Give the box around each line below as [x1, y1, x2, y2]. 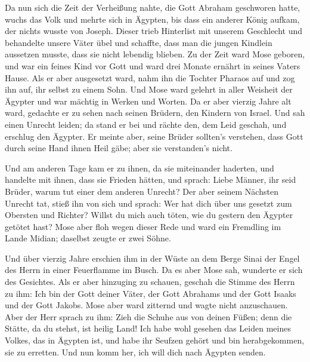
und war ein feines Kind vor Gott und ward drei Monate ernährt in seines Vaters [5, 59, 300, 72]
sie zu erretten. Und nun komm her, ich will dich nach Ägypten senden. [5, 345, 266, 358]
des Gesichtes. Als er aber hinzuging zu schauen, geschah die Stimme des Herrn [5, 275, 295, 288]
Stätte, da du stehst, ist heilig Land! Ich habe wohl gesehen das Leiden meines [5, 322, 291, 335]
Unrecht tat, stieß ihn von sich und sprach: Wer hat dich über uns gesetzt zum [5, 197, 292, 209]
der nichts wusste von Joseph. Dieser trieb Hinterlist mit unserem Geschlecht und [5, 24, 303, 37]
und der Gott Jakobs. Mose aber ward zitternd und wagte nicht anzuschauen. [5, 299, 288, 311]
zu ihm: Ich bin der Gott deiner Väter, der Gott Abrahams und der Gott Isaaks [5, 287, 296, 299]
